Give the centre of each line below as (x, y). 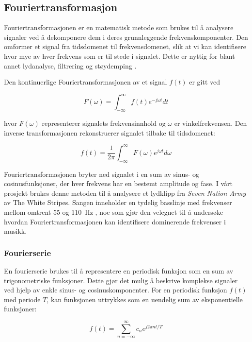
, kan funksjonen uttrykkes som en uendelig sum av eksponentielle (145, 299)
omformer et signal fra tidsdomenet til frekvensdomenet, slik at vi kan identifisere (125, 46)
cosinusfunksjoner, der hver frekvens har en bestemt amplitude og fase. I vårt (118, 183)
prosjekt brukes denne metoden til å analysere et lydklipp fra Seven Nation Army (125, 193)
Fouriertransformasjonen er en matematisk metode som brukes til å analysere (119, 27)
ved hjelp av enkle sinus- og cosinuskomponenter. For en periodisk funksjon (116, 290)
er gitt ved (205, 82)
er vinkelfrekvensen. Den (211, 123)
